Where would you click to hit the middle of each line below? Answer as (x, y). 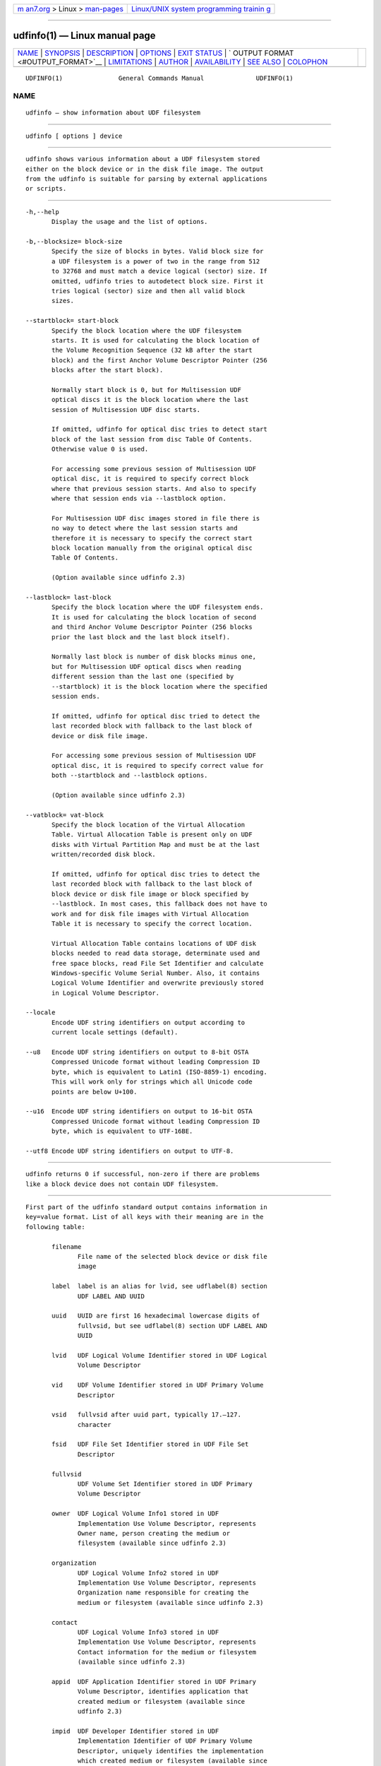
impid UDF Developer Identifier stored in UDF (135, 1731)
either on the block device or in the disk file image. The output (145, 169)
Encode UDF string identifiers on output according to (149, 1022)
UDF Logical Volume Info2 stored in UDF (149, 1573)
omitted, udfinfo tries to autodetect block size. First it (158, 281)
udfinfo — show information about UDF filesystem (113, 113)
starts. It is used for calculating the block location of (156, 340)
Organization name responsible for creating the (163, 1593)
